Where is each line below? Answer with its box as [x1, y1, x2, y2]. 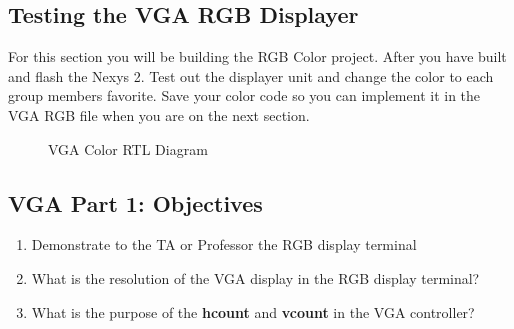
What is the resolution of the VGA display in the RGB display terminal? [31, 267, 480, 288]
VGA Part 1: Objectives [8, 187, 263, 218]
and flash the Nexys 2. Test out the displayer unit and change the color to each [8, 65, 494, 86]
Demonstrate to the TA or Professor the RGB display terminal [31, 234, 417, 255]
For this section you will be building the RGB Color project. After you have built [8, 46, 507, 67]
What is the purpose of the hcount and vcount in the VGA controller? [31, 301, 475, 322]
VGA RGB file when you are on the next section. [8, 104, 310, 125]
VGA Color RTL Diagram [48, 138, 208, 159]
